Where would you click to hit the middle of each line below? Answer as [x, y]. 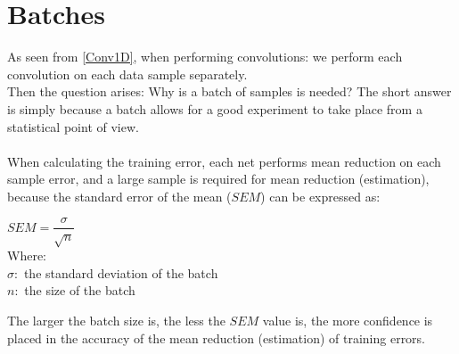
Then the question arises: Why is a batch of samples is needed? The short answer [229, 91]
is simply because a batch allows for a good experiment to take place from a [215, 108]
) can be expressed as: [320, 196]
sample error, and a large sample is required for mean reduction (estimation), [218, 179]
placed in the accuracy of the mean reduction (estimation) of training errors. [217, 338]
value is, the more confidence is [348, 321]
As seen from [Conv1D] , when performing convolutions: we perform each [205, 57]
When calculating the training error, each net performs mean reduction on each [224, 161]
